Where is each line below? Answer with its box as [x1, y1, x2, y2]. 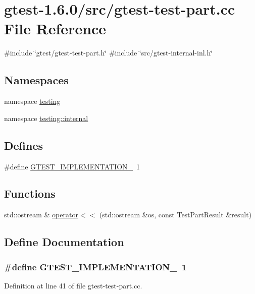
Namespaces [4, 72, 69, 88]
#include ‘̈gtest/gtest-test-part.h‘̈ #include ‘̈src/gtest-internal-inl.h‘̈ [4, 47, 213, 58]
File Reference [4, 18, 107, 39]
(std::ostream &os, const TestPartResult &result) [99, 209, 252, 220]
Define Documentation [4, 234, 124, 250]
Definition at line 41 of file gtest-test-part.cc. [4, 280, 142, 290]
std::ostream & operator [4, 209, 78, 220]
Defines [4, 137, 43, 153]
